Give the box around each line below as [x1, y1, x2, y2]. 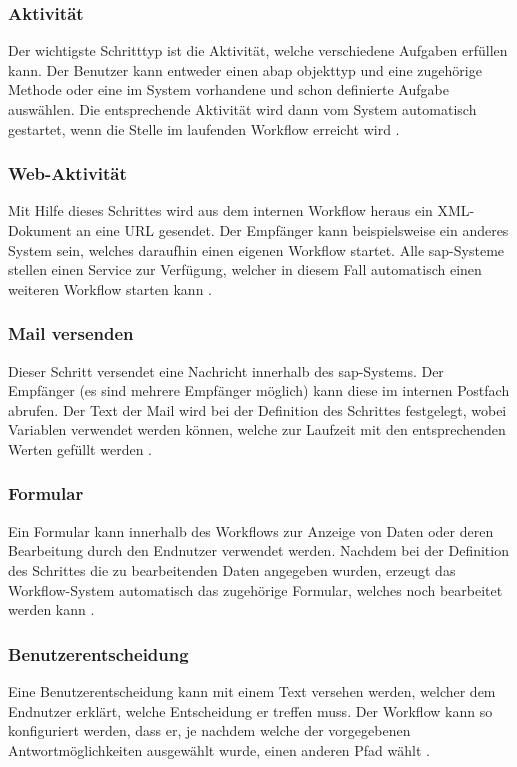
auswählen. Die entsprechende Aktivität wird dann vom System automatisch [8, 99, 477, 119]
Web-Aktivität [8, 161, 127, 186]
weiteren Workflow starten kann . [8, 278, 212, 299]
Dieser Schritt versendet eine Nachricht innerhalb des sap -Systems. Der [8, 360, 444, 381]
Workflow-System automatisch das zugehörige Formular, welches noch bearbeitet [8, 579, 503, 600]
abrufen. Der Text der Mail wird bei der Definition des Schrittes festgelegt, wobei [8, 399, 507, 420]
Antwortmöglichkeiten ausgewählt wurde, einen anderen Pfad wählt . [8, 739, 430, 760]
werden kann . [8, 599, 95, 620]
